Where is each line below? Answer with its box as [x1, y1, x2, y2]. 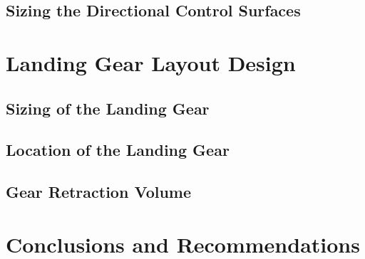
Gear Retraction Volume [6, 181, 192, 203]
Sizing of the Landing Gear [6, 97, 210, 119]
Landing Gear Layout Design [6, 48, 296, 77]
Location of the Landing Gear [6, 139, 230, 161]
